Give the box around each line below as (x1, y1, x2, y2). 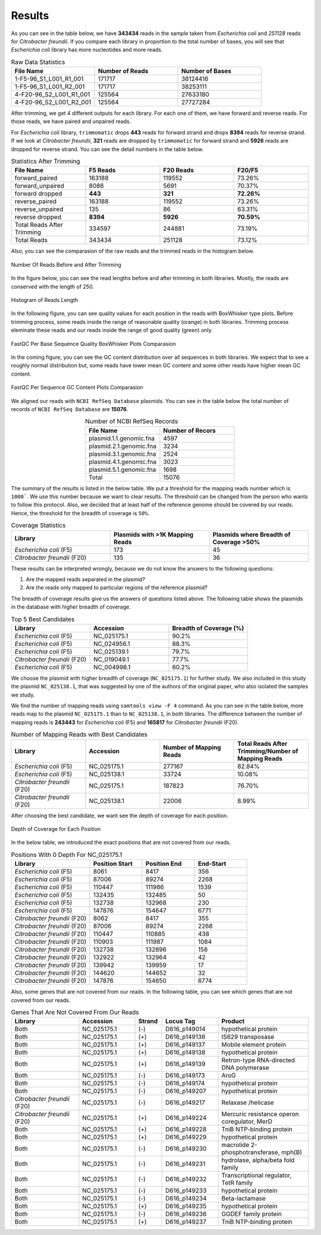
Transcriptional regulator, (221, 1171, 292, 1180)
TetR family (221, 1179, 253, 1187)
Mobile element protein (221, 1041, 287, 1049)
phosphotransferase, (221, 1148, 280, 1157)
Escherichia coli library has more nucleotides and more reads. (11, 46, 163, 53)
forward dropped (14, 190, 62, 198)
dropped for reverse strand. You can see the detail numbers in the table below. (11, 146, 204, 153)
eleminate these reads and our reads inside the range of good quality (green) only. (11, 327, 213, 334)
